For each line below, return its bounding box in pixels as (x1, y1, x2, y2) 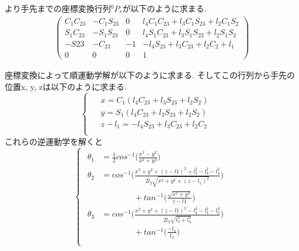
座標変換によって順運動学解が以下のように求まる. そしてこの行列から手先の (5, 69, 295, 81)
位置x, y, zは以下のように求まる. (5, 80, 127, 92)
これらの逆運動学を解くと (5, 135, 103, 147)
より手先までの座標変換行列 (5, 2, 111, 14)
